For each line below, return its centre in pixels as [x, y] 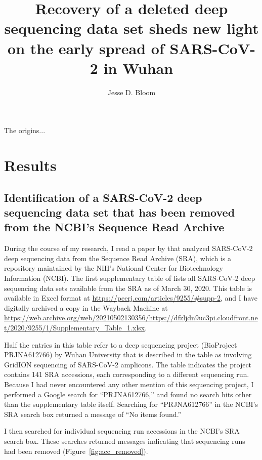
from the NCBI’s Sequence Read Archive [114, 227]
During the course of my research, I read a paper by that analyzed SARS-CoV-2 [128, 248]
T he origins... [25, 130]
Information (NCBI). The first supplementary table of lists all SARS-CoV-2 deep [130, 278]
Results [30, 165]
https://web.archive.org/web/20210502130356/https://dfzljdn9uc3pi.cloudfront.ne [131, 318]
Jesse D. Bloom [132, 92]
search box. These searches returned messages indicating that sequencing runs [125, 441]
